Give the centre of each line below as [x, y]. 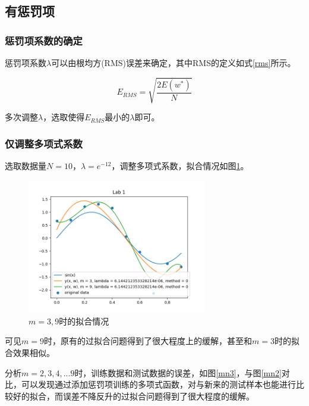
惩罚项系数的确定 [44, 40]
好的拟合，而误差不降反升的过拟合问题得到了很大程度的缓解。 [133, 396]
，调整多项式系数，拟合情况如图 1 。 [180, 165]
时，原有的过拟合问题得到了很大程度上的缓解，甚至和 [148, 341]
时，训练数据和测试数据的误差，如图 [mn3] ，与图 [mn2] [178, 372]
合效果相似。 [30, 352]
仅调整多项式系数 [44, 143]
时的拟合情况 [84, 321]
